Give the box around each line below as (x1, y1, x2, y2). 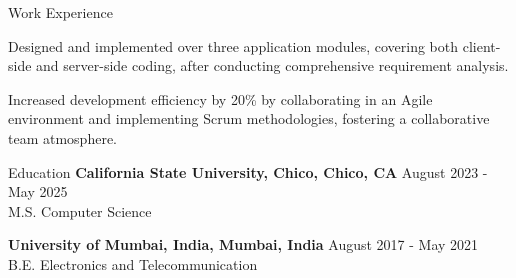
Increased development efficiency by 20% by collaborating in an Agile (8, 88, 433, 109)
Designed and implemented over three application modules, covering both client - (8, 35, 501, 56)
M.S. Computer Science (8, 200, 152, 221)
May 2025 (8, 181, 68, 202)
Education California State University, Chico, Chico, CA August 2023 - (8, 161, 488, 182)
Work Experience (8, 2, 113, 22)
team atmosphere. (8, 127, 117, 148)
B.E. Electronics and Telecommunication (8, 253, 258, 274)
